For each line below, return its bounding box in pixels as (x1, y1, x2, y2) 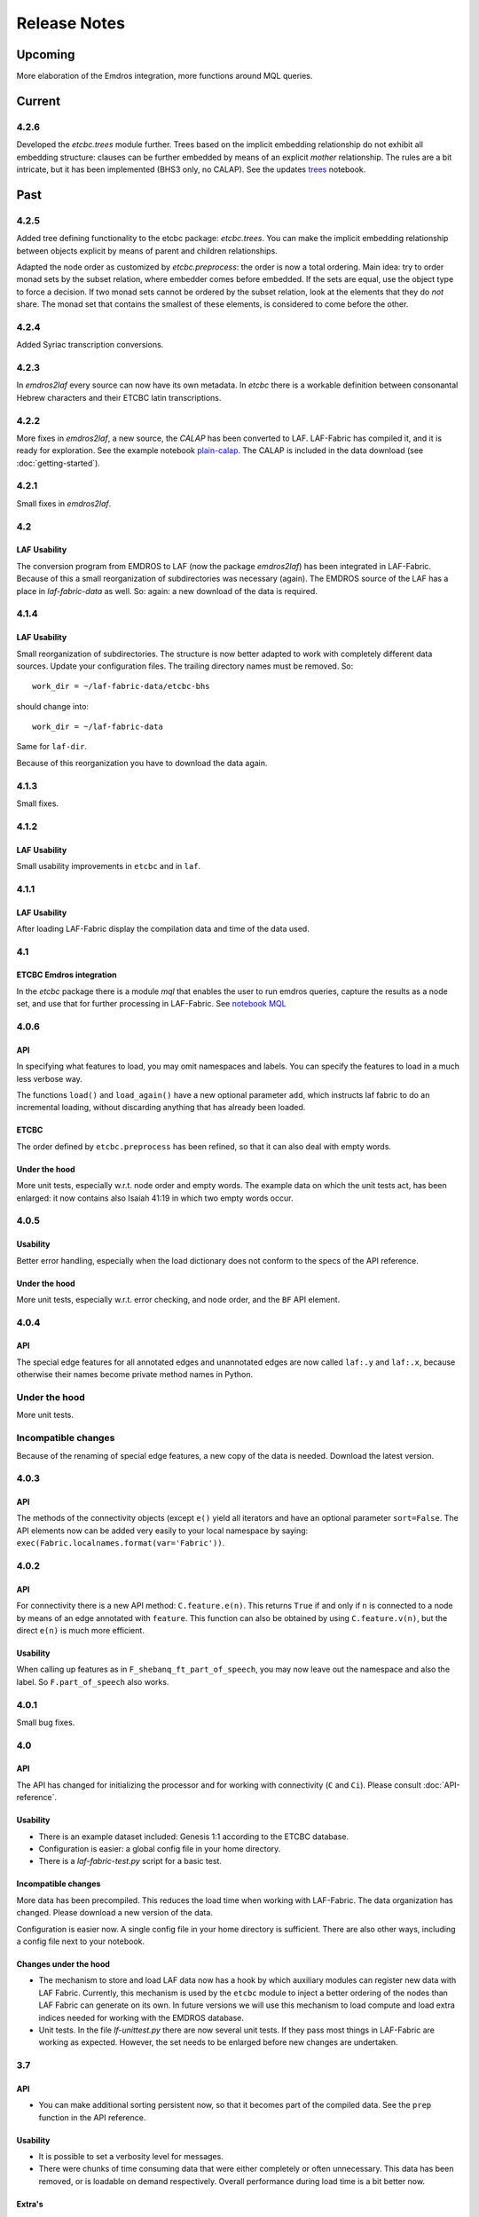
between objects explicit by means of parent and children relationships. (16, 245, 279, 256)
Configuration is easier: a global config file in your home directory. (38, 1844, 281, 1854)
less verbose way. (16, 1073, 83, 1084)
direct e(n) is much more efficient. (16, 1626, 145, 1635)
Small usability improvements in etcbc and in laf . (16, 860, 201, 871)
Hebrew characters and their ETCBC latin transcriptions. (16, 392, 222, 403)
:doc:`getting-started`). (16, 458, 101, 468)
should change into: (16, 701, 89, 711)
